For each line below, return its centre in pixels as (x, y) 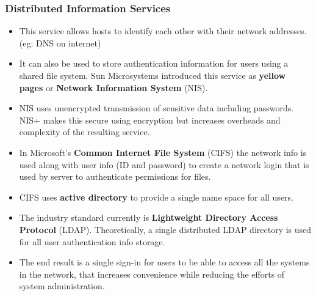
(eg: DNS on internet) (60, 43)
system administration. (62, 286)
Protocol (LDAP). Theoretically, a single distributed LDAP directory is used (165, 229)
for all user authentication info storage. (92, 241)
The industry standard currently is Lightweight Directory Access (149, 217)
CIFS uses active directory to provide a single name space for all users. (156, 197)
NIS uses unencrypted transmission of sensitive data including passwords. (156, 108)
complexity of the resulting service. (84, 132)
